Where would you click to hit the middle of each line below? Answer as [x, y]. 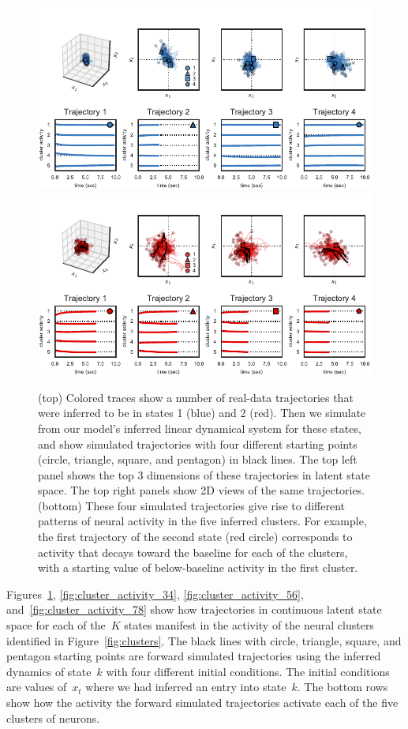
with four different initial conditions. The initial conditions [248, 671]
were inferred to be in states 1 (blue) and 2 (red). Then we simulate [202, 413]
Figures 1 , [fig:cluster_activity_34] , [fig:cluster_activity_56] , [155, 594]
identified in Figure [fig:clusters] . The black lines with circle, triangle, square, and [204, 640]
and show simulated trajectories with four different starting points [198, 443]
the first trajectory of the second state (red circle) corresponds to [195, 537]
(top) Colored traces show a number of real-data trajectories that [196, 397]
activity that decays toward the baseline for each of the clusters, [193, 552]
